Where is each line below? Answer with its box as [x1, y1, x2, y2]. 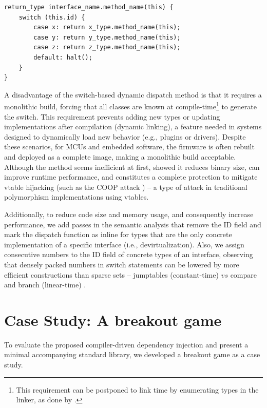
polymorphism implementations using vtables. [4, 191, 149, 202]
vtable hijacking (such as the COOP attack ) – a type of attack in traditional [4, 181, 247, 192]
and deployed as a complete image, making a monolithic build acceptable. [4, 151, 236, 162]
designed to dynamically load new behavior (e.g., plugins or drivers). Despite [4, 131, 246, 142]
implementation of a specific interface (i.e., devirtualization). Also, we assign [4, 239, 244, 249]
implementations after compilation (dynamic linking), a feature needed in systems [4, 121, 262, 132]
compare [230, 269, 257, 280]
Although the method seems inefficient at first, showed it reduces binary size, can [4, 161, 260, 172]
